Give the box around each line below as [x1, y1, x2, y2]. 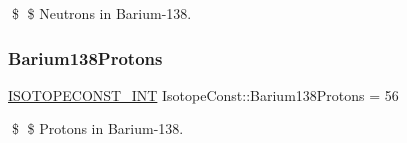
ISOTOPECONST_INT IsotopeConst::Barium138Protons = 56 [8, 84, 399, 105]
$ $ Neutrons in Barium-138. [11, 3, 192, 23]
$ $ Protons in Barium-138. [11, 118, 184, 139]
